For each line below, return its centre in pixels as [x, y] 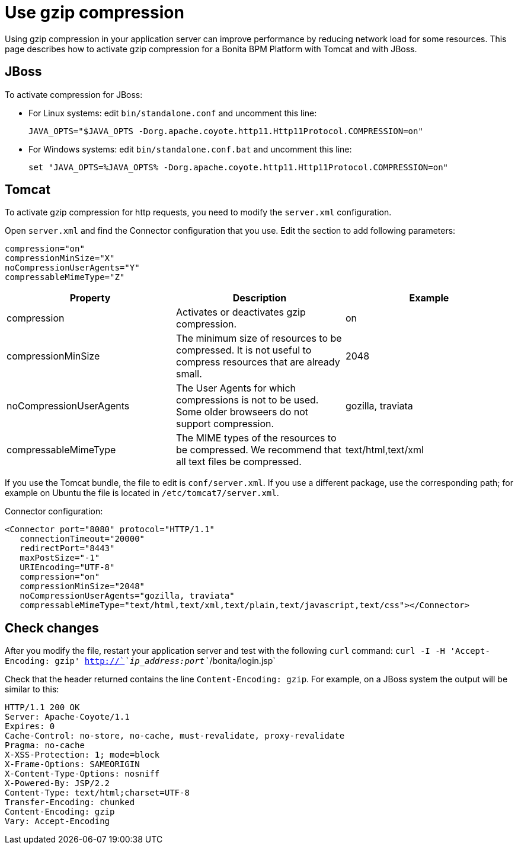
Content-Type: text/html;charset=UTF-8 [97, 793]
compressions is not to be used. [247, 400]
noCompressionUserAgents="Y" [72, 268]
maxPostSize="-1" [60, 558]
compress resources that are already [258, 362]
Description [260, 298]
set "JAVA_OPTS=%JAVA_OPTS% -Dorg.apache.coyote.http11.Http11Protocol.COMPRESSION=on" [239, 167]
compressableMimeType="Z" [65, 277]
